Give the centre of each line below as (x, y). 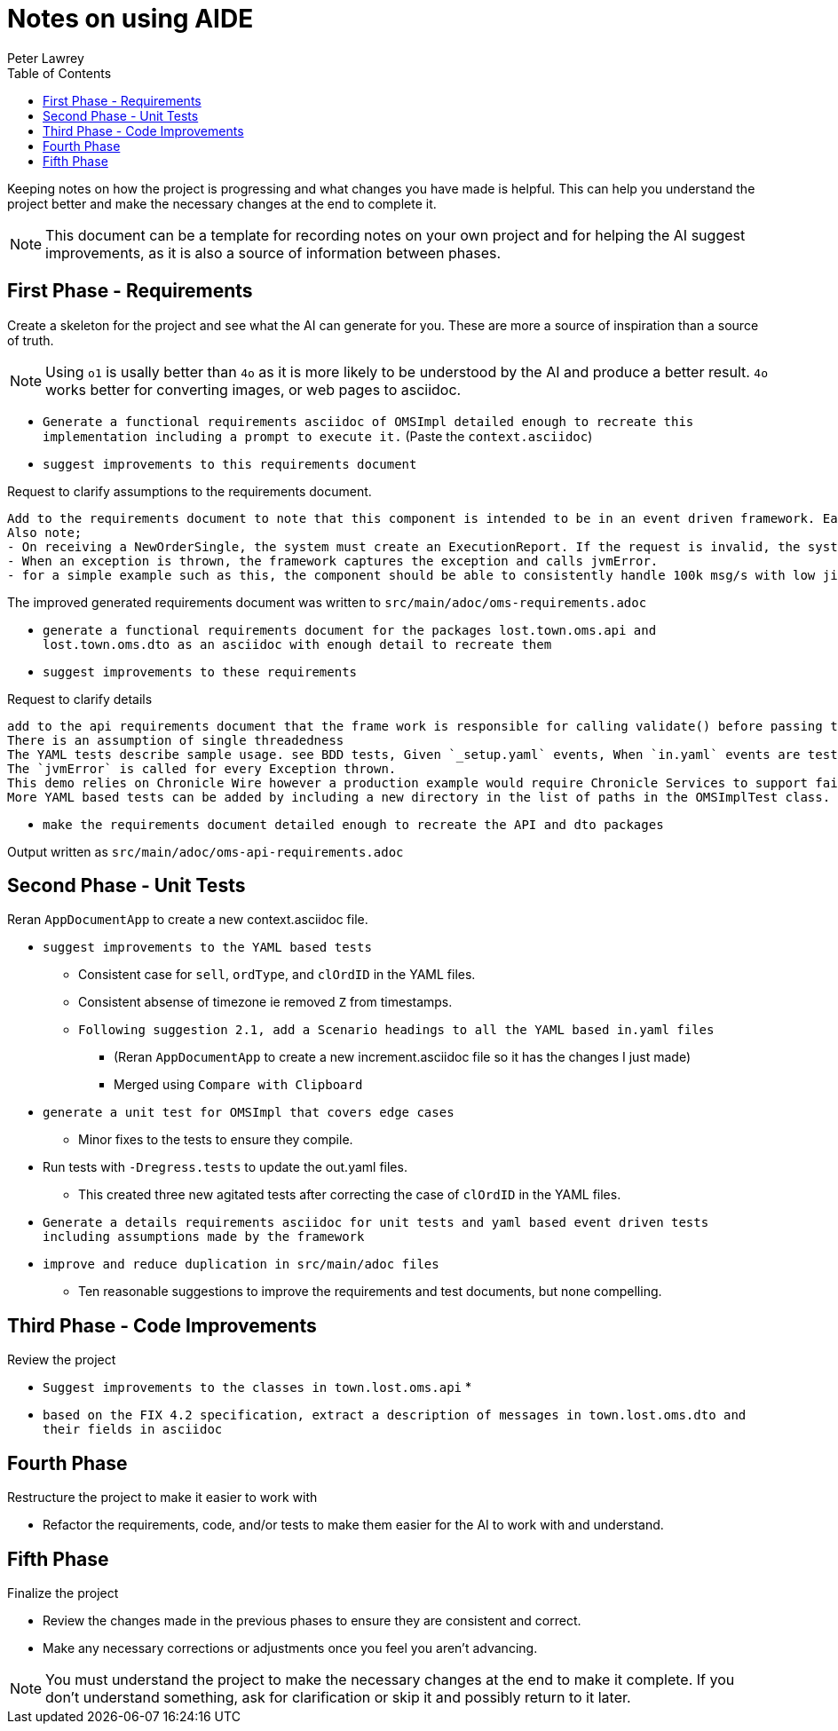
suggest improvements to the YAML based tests (207, 948)
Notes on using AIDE (130, 19)
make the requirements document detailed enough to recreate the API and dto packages (353, 824)
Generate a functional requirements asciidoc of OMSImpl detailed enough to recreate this (368, 421)
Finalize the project (63, 1593)
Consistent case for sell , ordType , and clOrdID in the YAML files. (277, 975)
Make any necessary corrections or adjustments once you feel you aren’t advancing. (290, 1648)
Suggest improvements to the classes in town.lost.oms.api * (257, 1387)
